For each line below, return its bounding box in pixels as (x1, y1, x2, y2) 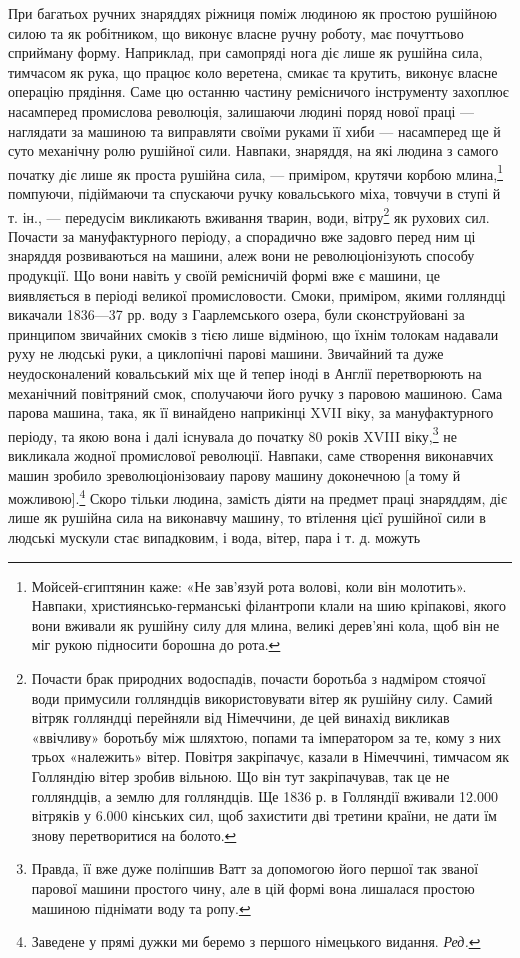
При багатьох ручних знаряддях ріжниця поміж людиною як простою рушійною (8, 3, 497, 23)
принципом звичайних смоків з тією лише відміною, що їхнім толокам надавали (8, 323, 499, 344)
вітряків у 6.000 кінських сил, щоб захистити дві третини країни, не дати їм (31, 805, 497, 826)
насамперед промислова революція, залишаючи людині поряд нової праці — (8, 100, 475, 121)
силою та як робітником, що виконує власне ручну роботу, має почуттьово (8, 22, 464, 43)
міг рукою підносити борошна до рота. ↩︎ (31, 634, 281, 655)
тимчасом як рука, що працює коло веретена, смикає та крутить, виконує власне (8, 61, 498, 82)
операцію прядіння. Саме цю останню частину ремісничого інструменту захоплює (8, 81, 509, 102)
